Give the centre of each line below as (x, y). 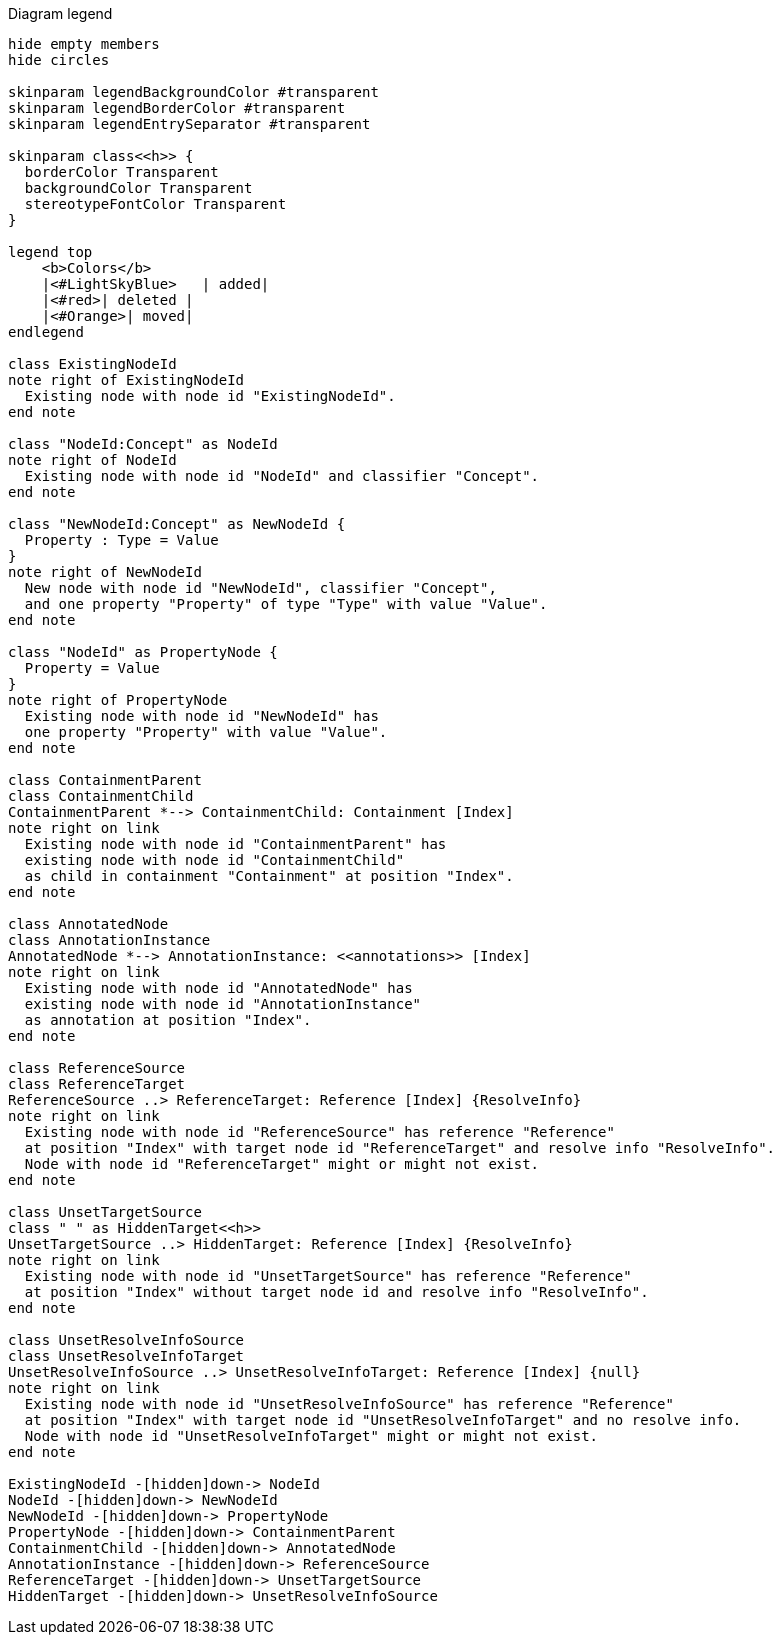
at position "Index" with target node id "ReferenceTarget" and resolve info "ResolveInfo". (400, 1148)
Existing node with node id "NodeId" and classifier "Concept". (282, 476)
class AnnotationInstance (109, 940)
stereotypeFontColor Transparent (155, 204)
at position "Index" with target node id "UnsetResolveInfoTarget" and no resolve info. (383, 1420)
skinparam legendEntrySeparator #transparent (189, 124)
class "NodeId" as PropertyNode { (143, 652)
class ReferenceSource (97, 1068)
